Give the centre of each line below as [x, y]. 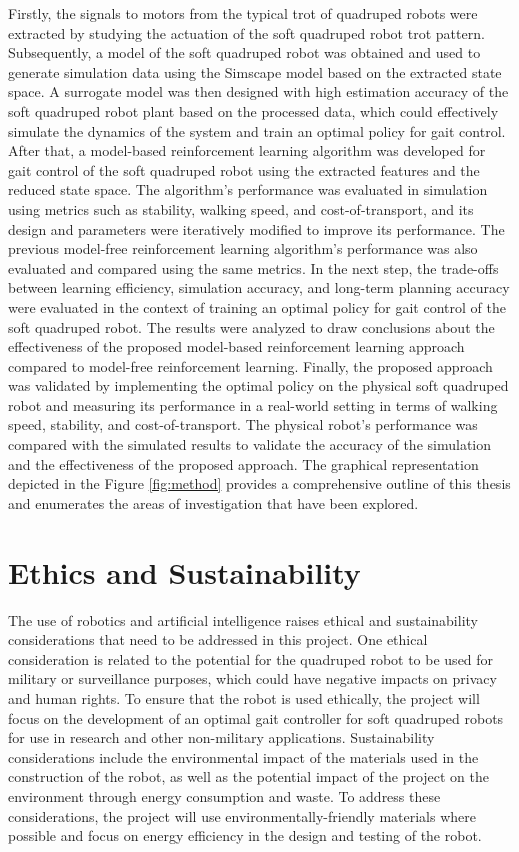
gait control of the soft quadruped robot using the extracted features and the [244, 169]
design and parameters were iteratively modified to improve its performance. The [256, 228]
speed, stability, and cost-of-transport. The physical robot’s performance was [243, 424]
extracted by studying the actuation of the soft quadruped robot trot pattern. [246, 32]
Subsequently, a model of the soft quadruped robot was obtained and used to [244, 52]
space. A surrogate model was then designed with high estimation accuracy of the [258, 91]
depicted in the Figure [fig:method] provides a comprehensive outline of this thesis [259, 483]
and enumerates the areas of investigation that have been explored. [213, 502]
